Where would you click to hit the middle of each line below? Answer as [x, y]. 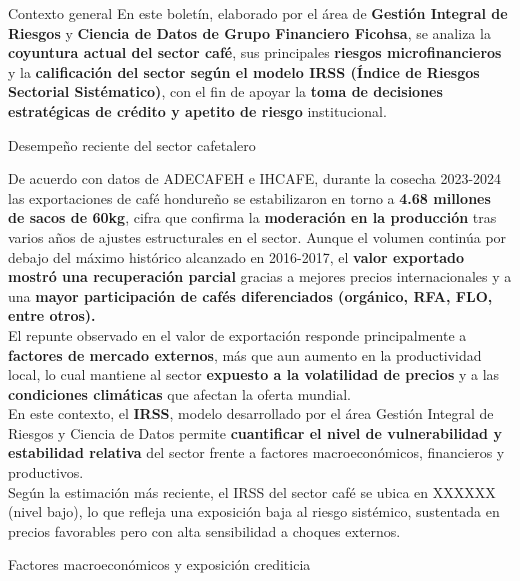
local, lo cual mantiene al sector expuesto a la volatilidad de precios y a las [254, 374]
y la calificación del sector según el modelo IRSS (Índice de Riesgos [244, 71]
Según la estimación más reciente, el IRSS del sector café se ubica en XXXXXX [252, 491]
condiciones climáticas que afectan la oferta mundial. [179, 393]
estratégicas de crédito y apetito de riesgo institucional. [197, 110]
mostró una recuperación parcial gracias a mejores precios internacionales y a [260, 276]
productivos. [46, 472]
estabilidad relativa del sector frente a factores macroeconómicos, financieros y [256, 452]
